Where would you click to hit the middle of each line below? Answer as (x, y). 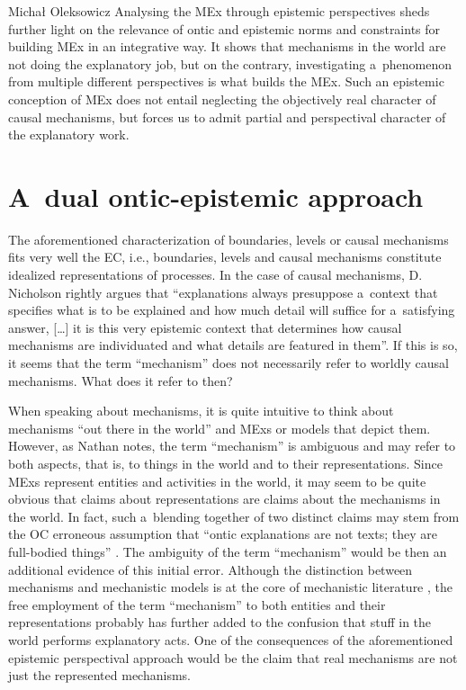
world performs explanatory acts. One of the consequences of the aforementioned (231, 639)
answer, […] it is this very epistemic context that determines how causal (205, 327)
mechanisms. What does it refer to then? (121, 380)
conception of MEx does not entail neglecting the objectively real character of (222, 99)
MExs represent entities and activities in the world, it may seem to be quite (217, 481)
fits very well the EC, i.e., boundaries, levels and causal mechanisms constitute (225, 257)
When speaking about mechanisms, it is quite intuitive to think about (201, 411)
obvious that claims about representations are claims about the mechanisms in (224, 499)
